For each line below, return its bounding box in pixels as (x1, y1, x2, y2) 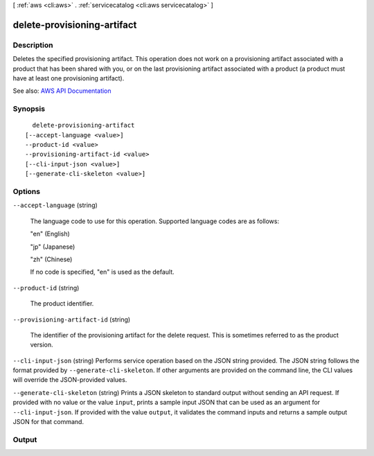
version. (30, 340, 53, 349)
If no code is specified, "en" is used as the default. (30, 268, 175, 277)
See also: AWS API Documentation (12, 87, 112, 95)
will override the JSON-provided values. (12, 376, 127, 384)
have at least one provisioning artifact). (12, 73, 125, 82)
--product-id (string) (12, 283, 80, 292)
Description (12, 40, 53, 50)
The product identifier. (30, 299, 94, 308)
